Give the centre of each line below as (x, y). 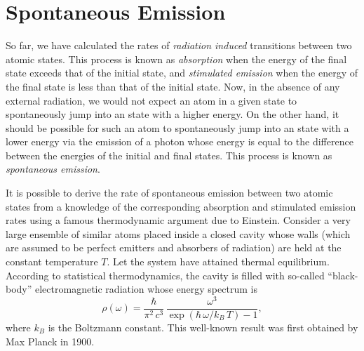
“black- (343, 275)
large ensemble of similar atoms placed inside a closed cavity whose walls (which (178, 233)
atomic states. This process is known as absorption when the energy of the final (176, 59)
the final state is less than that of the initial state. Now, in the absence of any (173, 86)
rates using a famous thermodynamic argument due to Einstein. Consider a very (178, 220)
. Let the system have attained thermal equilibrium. (218, 261)
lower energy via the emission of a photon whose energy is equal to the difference (180, 141)
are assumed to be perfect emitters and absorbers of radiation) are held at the (174, 247)
